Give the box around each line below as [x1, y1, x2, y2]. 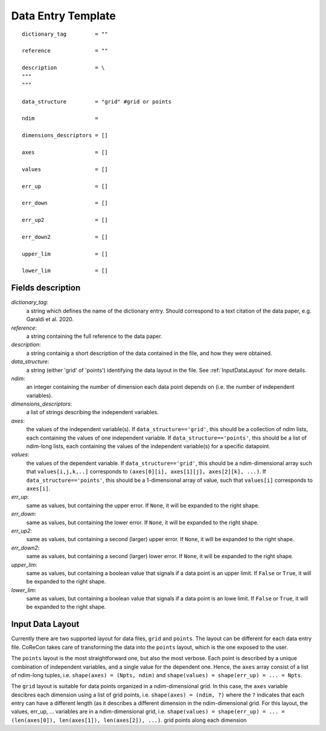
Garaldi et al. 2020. [26, 316, 74, 323]
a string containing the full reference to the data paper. [26, 333, 162, 340]
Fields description [11, 283, 81, 293]
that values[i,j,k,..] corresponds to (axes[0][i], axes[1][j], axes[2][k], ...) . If [26, 468, 266, 475]
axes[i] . [26, 484, 51, 492]
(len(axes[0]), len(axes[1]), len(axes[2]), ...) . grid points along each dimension [11, 716, 247, 724]
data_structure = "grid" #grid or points [22, 98, 172, 105]
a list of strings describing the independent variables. [26, 409, 159, 416]
